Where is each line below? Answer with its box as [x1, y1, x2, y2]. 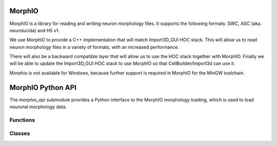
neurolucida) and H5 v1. [9, 27, 60, 33]
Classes [9, 130, 30, 137]
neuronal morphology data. [9, 104, 67, 110]
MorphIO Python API [9, 83, 77, 92]
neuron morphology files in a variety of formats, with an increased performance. [9, 44, 180, 50]
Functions [9, 116, 35, 124]
